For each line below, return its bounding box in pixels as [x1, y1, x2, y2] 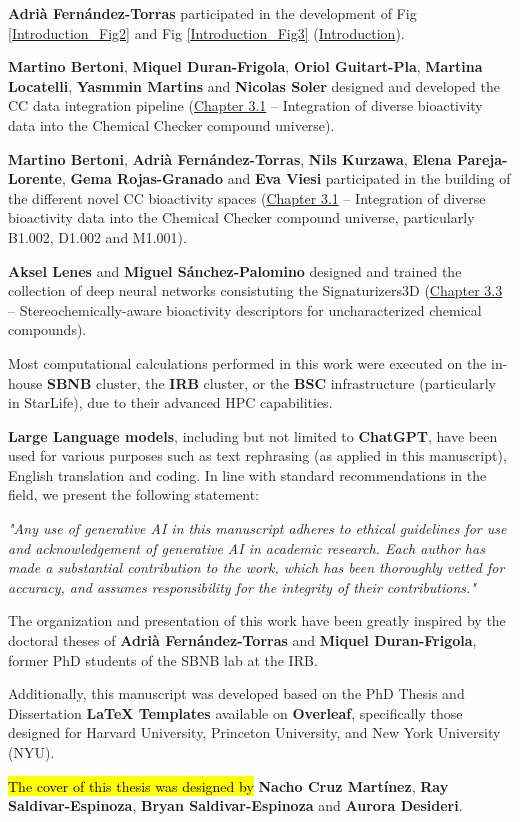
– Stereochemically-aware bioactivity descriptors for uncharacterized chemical [8, 299, 482, 320]
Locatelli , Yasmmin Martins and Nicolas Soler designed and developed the [8, 75, 500, 96]
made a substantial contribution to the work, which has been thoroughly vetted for [8, 557, 505, 578]
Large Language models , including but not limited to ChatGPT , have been [8, 425, 498, 446]
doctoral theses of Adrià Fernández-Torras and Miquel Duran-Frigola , [8, 630, 477, 651]
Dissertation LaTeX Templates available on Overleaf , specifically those [8, 702, 463, 723]
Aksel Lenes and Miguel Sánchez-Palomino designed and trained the [8, 260, 462, 281]
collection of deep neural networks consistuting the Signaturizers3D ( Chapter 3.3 [8, 280, 503, 301]
